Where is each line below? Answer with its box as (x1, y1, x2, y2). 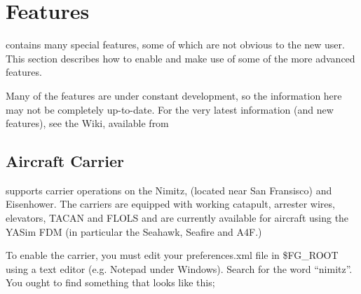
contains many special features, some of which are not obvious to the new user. (6, 37, 345, 52)
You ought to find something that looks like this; (6, 275, 215, 290)
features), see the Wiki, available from (6, 116, 169, 131)
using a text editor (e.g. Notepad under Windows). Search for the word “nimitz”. (6, 261, 353, 276)
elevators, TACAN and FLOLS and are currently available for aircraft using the (6, 211, 349, 225)
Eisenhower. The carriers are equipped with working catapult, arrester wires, (6, 196, 335, 211)
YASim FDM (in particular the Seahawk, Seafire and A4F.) (6, 224, 262, 239)
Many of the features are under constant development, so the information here (6, 88, 342, 102)
